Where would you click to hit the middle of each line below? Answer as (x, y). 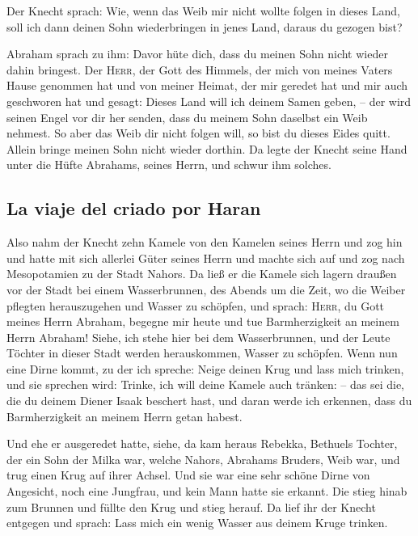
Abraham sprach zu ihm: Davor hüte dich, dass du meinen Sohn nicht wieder (197, 54)
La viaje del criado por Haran (134, 208)
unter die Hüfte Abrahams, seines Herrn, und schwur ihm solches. (169, 165)
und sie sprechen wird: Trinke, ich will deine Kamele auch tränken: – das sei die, (205, 384)
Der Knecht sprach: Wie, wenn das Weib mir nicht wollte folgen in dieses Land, (203, 11)
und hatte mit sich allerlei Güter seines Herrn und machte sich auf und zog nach (206, 257)
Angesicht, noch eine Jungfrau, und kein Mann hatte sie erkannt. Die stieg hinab (207, 491)
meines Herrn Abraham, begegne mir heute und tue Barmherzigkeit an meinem (203, 321)
